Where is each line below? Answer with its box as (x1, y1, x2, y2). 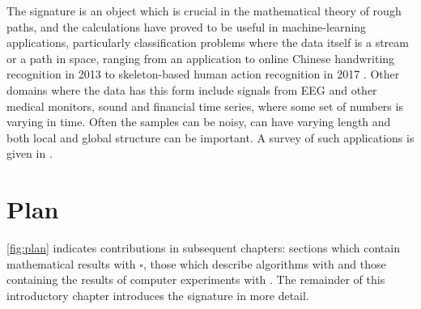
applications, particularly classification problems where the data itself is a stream (6, 34, 409, 51)
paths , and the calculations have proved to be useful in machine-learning (6, 18, 367, 35)
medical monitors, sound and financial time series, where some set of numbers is (6, 97, 403, 114)
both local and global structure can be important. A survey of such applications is (6, 129, 415, 146)
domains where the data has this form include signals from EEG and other (6, 81, 377, 98)
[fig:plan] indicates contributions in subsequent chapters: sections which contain (6, 239, 400, 256)
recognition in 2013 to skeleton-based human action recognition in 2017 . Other (6, 66, 400, 83)
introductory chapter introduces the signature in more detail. (6, 286, 309, 303)
